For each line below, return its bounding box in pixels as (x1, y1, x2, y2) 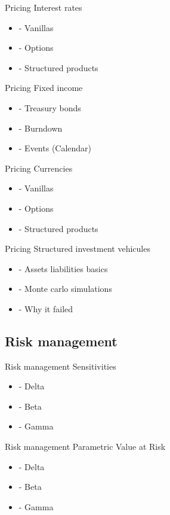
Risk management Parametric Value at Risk (5, 440, 166, 453)
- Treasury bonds (18, 101, 81, 114)
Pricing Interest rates (5, 1, 82, 13)
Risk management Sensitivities (5, 359, 116, 372)
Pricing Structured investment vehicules (5, 242, 150, 255)
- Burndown (18, 121, 63, 134)
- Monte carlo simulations (18, 282, 112, 295)
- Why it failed (18, 302, 73, 315)
